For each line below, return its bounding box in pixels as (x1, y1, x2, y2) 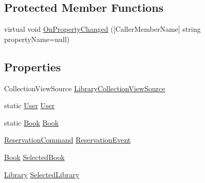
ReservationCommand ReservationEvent (4, 134, 131, 145)
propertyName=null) (4, 33, 70, 44)
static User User (4, 100, 55, 111)
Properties (4, 58, 61, 74)
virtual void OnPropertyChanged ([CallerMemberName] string (4, 24, 201, 34)
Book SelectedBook (4, 151, 65, 162)
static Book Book (4, 117, 59, 128)
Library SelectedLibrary (4, 169, 80, 179)
